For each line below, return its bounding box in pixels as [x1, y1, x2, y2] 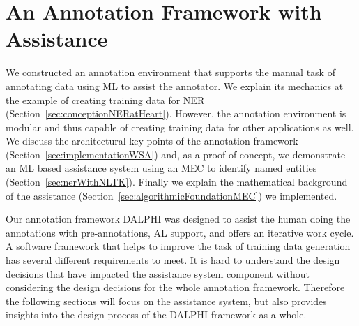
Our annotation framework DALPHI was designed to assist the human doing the [6, 212, 351, 226]
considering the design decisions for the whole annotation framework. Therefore [6, 280, 345, 295]
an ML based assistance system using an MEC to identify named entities [6, 161, 317, 175]
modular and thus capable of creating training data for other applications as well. [6, 119, 354, 134]
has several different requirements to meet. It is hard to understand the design [6, 253, 340, 267]
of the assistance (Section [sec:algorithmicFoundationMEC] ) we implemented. [6, 188, 337, 202]
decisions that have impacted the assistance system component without [6, 266, 310, 281]
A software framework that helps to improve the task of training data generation [6, 239, 351, 253]
